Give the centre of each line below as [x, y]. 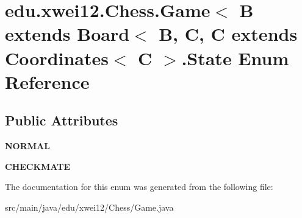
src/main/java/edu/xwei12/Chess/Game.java [89, 207]
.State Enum [235, 58]
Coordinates [57, 58]
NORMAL [27, 146]
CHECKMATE [38, 166]
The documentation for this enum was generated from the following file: [139, 187]
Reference [47, 81]
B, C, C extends [228, 34]
